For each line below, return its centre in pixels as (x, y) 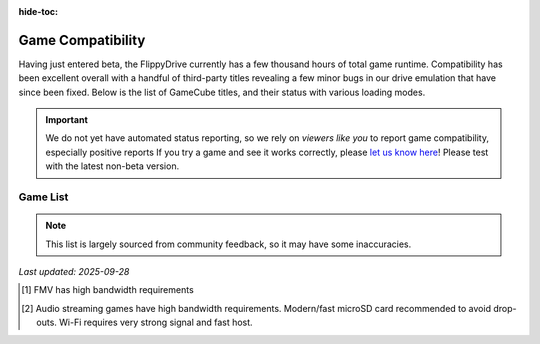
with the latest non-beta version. (112, 166)
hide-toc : (38, 11)
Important (67, 120)
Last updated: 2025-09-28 (74, 271)
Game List (43, 197)
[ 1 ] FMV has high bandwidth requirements (107, 290)
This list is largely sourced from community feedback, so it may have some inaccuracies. (228, 244)
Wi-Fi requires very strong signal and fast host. (156, 322)
